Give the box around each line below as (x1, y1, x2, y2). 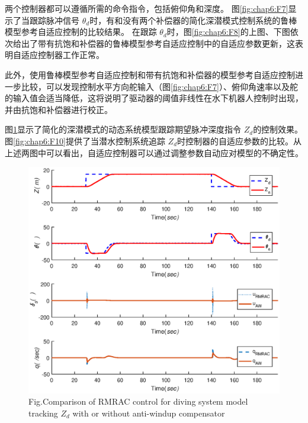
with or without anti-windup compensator (72, 406, 225, 419)
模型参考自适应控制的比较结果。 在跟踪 (5, 25, 157, 38)
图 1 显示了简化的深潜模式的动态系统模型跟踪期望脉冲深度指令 (5, 123, 241, 135)
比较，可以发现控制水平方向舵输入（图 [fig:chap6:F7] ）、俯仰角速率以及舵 (21, 80, 298, 92)
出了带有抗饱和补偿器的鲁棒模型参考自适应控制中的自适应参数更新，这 (21, 37, 295, 49)
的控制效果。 (253, 123, 303, 135)
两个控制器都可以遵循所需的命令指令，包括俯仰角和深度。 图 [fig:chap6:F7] (5, 2, 288, 14)
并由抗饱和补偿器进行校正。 (5, 103, 113, 115)
